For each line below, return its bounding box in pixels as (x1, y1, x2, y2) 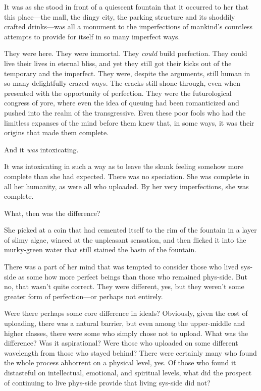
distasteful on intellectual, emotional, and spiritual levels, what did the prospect (4, 367, 252, 377)
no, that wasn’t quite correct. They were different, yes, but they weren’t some (4, 281, 244, 292)
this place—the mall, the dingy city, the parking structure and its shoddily (4, 11, 235, 22)
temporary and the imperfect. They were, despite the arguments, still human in (4, 68, 250, 78)
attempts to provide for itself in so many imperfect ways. (4, 31, 180, 41)
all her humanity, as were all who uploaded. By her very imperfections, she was (4, 181, 249, 191)
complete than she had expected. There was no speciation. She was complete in (4, 171, 250, 181)
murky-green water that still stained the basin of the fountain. (4, 244, 197, 255)
